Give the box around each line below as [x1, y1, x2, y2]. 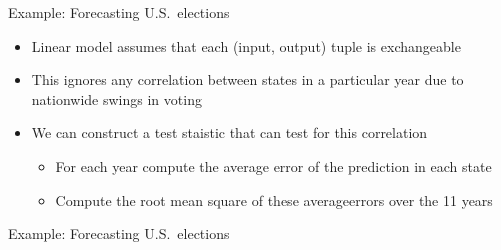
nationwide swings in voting [31, 88, 202, 109]
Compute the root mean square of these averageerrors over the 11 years [55, 189, 493, 210]
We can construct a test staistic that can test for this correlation [31, 122, 428, 143]
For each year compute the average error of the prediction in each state [55, 155, 492, 176]
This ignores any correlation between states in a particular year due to [31, 69, 464, 90]
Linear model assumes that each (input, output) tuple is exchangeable [31, 35, 461, 56]
